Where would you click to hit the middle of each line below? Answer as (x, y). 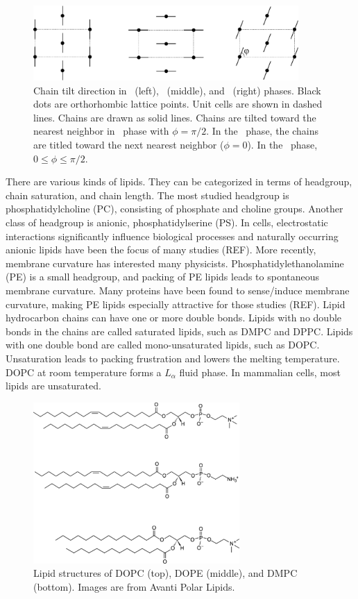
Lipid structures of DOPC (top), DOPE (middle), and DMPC (165, 573)
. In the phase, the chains (263, 131)
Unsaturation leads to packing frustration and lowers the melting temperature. (173, 358)
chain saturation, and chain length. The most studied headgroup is (147, 195)
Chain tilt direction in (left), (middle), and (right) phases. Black (177, 90)
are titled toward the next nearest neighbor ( (129, 145)
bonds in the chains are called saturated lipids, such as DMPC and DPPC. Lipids (179, 331)
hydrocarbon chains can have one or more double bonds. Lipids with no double (174, 318)
